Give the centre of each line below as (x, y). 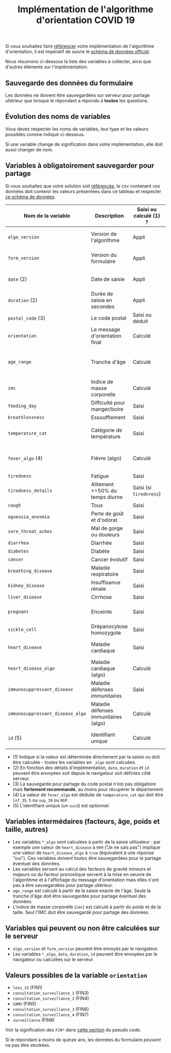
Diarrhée (101, 543)
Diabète (100, 551)
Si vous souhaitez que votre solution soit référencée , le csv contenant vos (83, 186)
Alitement (102, 484)
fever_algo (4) (25, 458)
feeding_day (22, 406)
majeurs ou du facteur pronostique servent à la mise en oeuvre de (82, 874)
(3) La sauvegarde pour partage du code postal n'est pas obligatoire (84, 784)
